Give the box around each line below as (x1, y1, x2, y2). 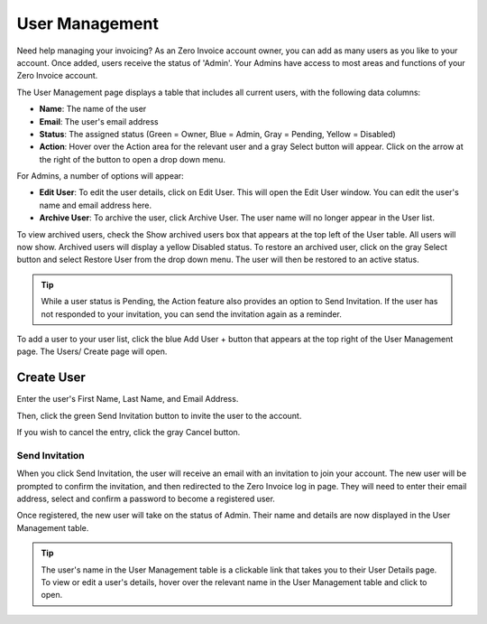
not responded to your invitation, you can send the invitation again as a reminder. (41, 308, 343, 320)
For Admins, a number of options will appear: (16, 171, 184, 182)
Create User (16, 370, 86, 386)
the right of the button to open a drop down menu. (39, 154, 225, 164)
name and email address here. (39, 200, 152, 210)
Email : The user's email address (39, 116, 160, 126)
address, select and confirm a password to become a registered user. (16, 493, 275, 504)
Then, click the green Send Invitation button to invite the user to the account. (16, 410, 302, 421)
